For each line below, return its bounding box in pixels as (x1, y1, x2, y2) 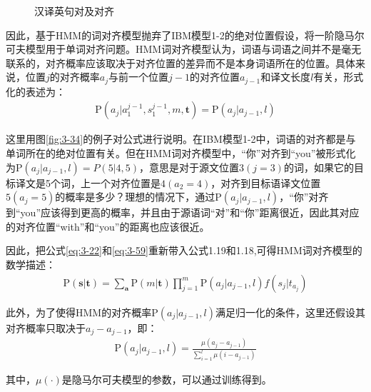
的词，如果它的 (283, 159, 354, 174)
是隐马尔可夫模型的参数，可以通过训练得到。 (61, 372, 272, 387)
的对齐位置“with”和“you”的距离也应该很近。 (6, 218, 210, 233)
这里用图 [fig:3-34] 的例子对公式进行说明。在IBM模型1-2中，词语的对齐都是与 (6, 131, 356, 146)
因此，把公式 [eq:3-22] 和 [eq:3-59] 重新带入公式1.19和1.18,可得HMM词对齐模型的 (6, 243, 362, 258)
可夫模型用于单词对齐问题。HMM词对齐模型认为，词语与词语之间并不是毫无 (6, 41, 362, 56)
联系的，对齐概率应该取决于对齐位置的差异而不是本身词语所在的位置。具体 (6, 55, 355, 70)
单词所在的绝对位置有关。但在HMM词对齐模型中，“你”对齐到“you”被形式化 (6, 146, 356, 161)
